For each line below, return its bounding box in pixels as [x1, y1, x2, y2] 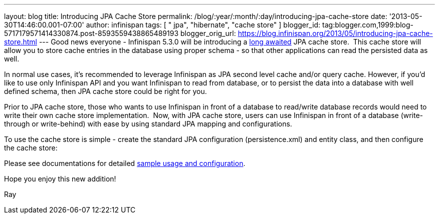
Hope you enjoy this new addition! [4, 174, 116, 183]
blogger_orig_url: [180, 29, 236, 37]
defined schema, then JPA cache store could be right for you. [4, 87, 207, 95]
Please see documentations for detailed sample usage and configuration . [4, 159, 246, 167]
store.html [4, 37, 37, 46]
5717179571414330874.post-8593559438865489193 [4, 29, 179, 37]
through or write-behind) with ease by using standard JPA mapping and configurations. [4, 119, 292, 128]
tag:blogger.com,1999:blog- [322, 20, 413, 29]
